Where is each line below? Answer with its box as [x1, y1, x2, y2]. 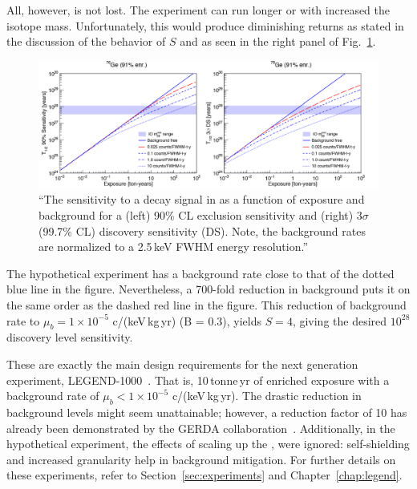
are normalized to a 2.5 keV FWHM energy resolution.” [38, 238, 309, 255]
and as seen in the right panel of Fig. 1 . [180, 33, 376, 50]
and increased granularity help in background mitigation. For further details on [6, 451, 396, 467]
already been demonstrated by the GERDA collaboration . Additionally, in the [6, 419, 395, 436]
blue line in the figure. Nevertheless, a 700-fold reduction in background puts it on [6, 281, 411, 297]
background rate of [6, 387, 99, 404]
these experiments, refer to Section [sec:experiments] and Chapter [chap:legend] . [6, 467, 403, 483]
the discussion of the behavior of [6, 33, 166, 50]
